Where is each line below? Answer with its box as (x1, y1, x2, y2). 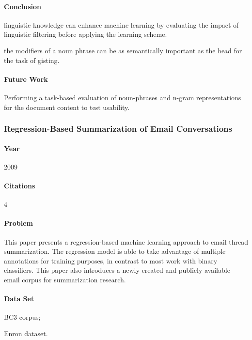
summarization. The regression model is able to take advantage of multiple (4, 246, 226, 256)
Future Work (4, 74, 48, 84)
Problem (4, 218, 33, 228)
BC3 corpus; (4, 312, 41, 322)
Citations (4, 180, 35, 190)
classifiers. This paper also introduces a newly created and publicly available (4, 265, 230, 275)
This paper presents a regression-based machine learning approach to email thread (4, 236, 248, 247)
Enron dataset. (4, 328, 48, 338)
